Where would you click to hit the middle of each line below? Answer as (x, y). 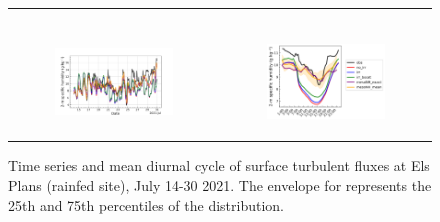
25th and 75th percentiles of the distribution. (146, 204)
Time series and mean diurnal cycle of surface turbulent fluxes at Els (219, 165)
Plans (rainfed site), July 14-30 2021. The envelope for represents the (220, 185)
